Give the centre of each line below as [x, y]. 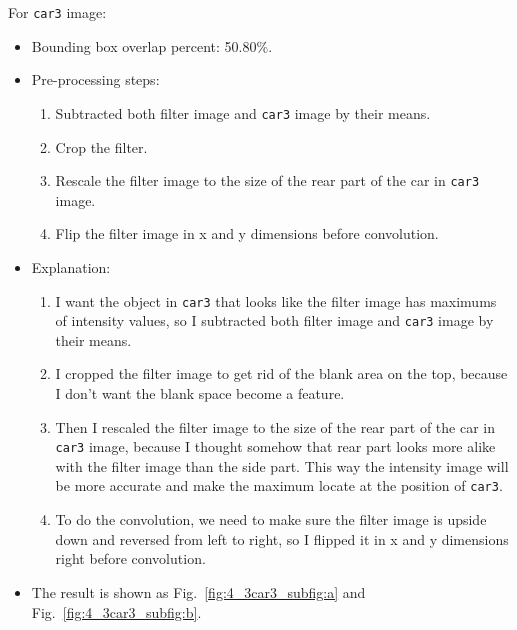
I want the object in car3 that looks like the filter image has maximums [276, 300]
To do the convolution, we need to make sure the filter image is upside [271, 519]
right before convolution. [130, 558]
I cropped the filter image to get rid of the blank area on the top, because [281, 373]
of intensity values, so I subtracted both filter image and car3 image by [274, 320]
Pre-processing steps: [95, 79]
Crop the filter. [101, 146]
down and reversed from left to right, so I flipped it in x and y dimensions [282, 538]
